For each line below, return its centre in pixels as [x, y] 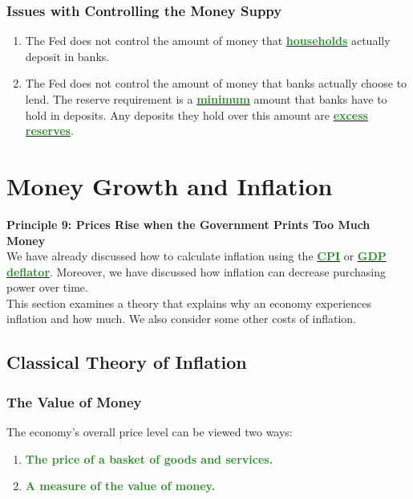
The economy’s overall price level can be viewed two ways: [150, 432]
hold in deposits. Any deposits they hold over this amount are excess [196, 115]
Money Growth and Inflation [170, 185]
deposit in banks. [67, 56]
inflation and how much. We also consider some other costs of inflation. [182, 319]
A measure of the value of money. [120, 486]
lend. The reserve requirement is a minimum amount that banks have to [206, 99]
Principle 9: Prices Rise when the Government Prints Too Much [188, 224]
